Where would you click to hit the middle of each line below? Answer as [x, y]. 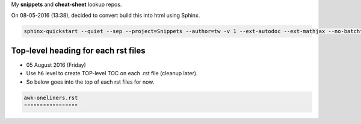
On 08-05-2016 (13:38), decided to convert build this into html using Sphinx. [106, 16]
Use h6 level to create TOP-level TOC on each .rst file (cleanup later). [112, 73]
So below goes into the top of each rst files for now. [90, 82]
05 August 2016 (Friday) [56, 65]
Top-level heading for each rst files [78, 50]
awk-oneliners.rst [51, 98]
